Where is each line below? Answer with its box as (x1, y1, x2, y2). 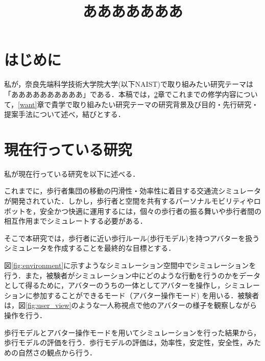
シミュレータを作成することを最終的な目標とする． (4, 243, 176, 253)
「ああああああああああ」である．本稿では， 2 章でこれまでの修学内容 (4, 88, 236, 99)
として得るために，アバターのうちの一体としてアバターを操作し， (4, 280, 225, 291)
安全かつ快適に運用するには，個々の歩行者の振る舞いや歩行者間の (39, 205, 261, 216)
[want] (18, 99, 37, 109)
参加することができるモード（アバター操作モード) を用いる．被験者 (32, 290, 259, 300)
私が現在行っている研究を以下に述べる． (4, 168, 140, 179)
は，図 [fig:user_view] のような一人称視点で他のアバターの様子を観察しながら (4, 300, 257, 310)
